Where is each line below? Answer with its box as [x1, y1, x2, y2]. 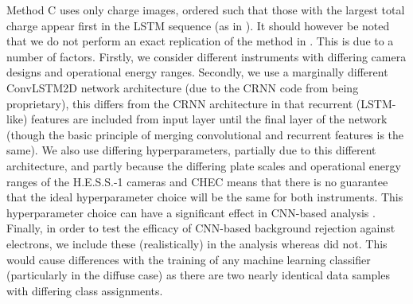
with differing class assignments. [6, 282, 163, 298]
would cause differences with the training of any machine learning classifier [6, 251, 371, 267]
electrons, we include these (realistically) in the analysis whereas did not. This [6, 235, 388, 251]
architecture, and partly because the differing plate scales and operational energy [6, 157, 401, 173]
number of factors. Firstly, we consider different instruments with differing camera [6, 48, 407, 64]
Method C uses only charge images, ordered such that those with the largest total [6, 2, 405, 18]
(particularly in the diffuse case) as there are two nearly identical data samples [6, 267, 390, 283]
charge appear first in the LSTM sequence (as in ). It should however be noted [6, 17, 390, 33]
